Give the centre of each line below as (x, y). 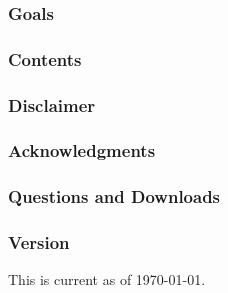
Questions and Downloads (114, 196)
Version (39, 242)
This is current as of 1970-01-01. (107, 279)
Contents (45, 58)
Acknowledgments (82, 150)
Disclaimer (52, 104)
